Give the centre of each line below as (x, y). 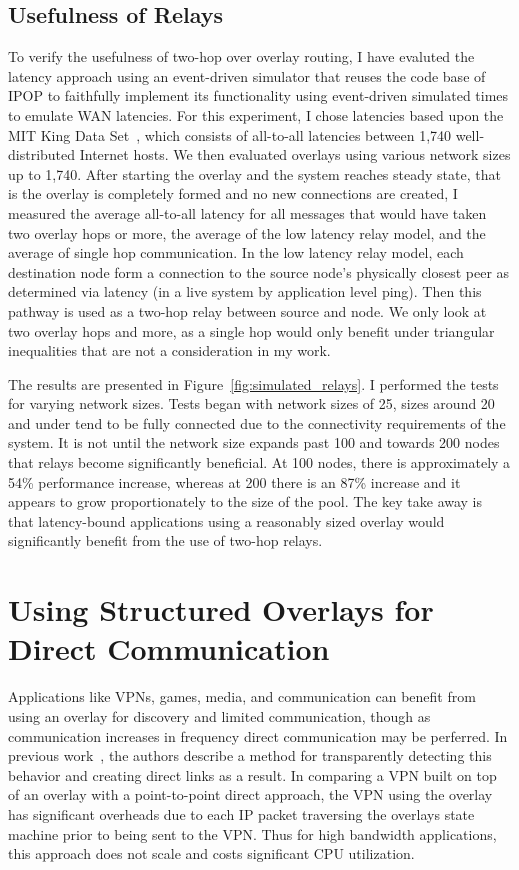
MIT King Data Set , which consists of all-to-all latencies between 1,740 (230, 134)
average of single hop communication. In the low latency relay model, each (236, 252)
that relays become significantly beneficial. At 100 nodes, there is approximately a (259, 462)
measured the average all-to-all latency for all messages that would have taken (247, 212)
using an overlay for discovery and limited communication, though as (219, 715)
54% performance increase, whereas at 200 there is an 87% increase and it (234, 481)
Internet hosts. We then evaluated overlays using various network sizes (295, 154)
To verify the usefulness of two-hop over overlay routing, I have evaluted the (241, 56)
